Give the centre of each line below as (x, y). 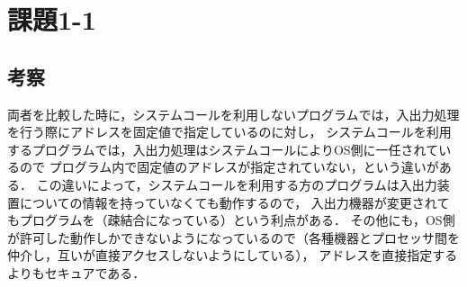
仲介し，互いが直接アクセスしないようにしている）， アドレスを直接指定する (233, 255)
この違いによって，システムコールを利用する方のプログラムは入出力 (237, 184)
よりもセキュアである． (76, 272)
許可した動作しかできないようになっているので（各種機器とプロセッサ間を (240, 237)
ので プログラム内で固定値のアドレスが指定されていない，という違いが (229, 167)
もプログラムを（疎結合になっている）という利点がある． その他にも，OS (225, 220)
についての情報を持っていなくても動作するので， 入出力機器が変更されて (234, 202)
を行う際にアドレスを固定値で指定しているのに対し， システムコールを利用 (229, 132)
